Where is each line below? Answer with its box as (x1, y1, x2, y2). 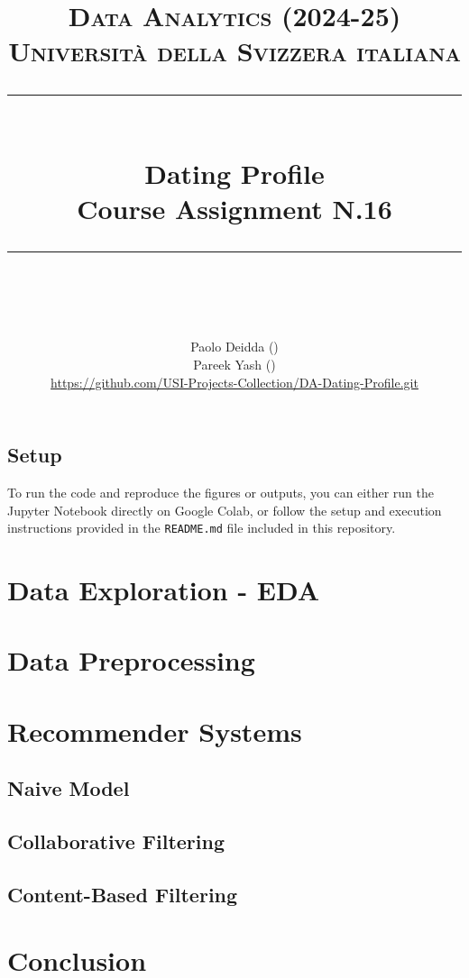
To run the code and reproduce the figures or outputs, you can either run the (7, 482, 434, 501)
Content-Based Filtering (7, 880, 238, 908)
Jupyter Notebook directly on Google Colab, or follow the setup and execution (7, 500, 442, 519)
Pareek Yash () (193, 354, 276, 373)
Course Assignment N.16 (77, 189, 392, 226)
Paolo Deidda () (190, 337, 279, 356)
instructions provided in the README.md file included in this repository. (7, 518, 396, 537)
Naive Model (7, 774, 130, 802)
